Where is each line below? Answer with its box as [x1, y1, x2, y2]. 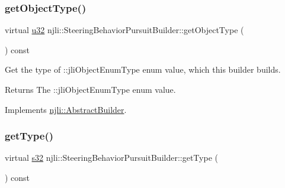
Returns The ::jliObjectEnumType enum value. [5, 83, 176, 95]
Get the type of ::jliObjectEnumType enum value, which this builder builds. [5, 63, 281, 76]
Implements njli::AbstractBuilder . [5, 103, 127, 115]
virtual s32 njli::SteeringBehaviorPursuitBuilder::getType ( [5, 151, 218, 164]
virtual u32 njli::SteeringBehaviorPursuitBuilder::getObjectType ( [5, 24, 244, 36]
